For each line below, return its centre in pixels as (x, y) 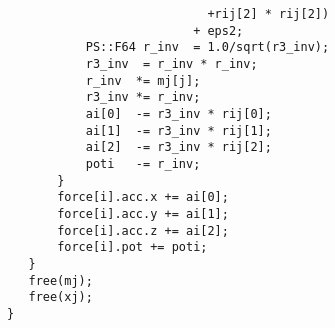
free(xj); (60, 297)
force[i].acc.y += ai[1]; (143, 213)
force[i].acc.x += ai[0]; (143, 197)
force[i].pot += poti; (132, 247)
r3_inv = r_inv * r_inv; (171, 63)
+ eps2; (218, 30)
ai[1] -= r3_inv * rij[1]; (178, 130)
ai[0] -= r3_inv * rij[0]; (178, 113)
